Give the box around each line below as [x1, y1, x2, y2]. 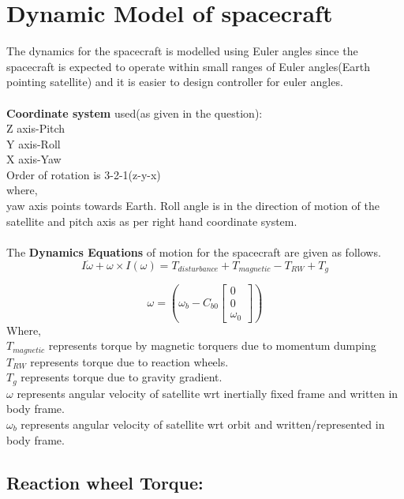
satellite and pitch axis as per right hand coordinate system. [6, 212, 297, 229]
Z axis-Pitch [6, 120, 65, 137]
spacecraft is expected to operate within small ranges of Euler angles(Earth [6, 58, 371, 74]
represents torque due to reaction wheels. [30, 353, 229, 370]
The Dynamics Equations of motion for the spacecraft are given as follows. [6, 243, 381, 260]
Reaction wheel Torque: [6, 470, 204, 494]
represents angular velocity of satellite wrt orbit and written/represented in [21, 416, 385, 433]
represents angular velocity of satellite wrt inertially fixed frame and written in [17, 385, 398, 401]
